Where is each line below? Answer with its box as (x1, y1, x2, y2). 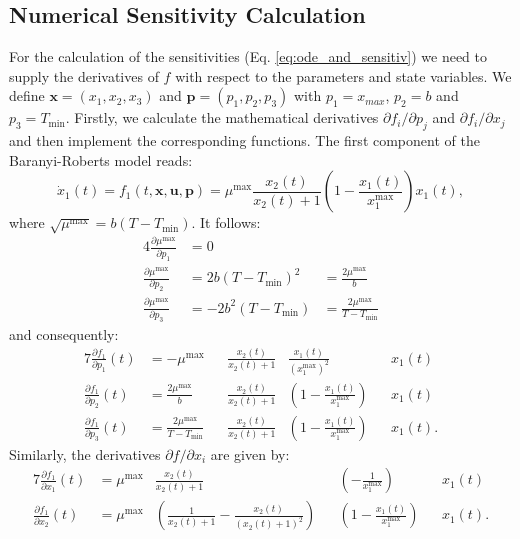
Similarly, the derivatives (9, 443, 161, 464)
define (9, 85, 45, 106)
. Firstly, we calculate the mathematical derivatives (65, 107, 379, 128)
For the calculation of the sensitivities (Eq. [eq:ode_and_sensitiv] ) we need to (9, 46, 487, 67)
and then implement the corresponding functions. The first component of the (9, 130, 480, 151)
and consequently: (9, 323, 119, 344)
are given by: (210, 443, 290, 464)
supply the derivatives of (9, 65, 159, 86)
